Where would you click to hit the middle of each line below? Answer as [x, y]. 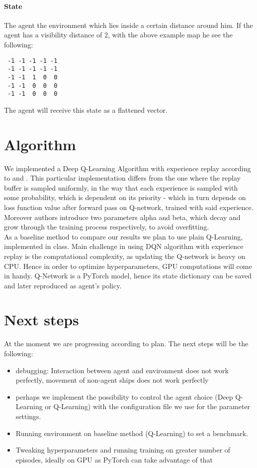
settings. [28, 416]
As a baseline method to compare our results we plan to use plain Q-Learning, [124, 236]
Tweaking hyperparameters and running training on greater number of [123, 450]
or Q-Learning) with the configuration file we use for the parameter [148, 406]
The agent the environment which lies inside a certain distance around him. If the [128, 25]
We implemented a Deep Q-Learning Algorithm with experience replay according [128, 168]
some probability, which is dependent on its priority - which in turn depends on [125, 197]
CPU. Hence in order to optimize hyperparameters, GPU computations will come [128, 266]
